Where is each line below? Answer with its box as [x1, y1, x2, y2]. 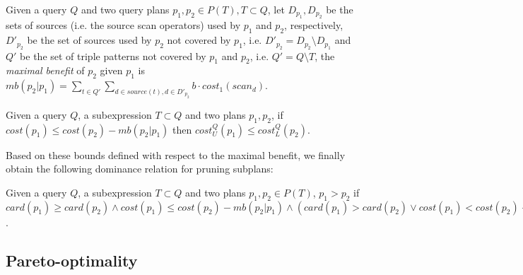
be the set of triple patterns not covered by [20, 48, 206, 63]
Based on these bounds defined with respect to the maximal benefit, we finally [6, 147, 346, 162]
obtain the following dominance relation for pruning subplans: [6, 161, 274, 176]
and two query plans [81, 2, 170, 16]
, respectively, [284, 18, 343, 33]
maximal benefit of [6, 63, 85, 78]
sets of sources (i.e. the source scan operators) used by [6, 18, 241, 33]
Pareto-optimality [6, 249, 138, 271]
